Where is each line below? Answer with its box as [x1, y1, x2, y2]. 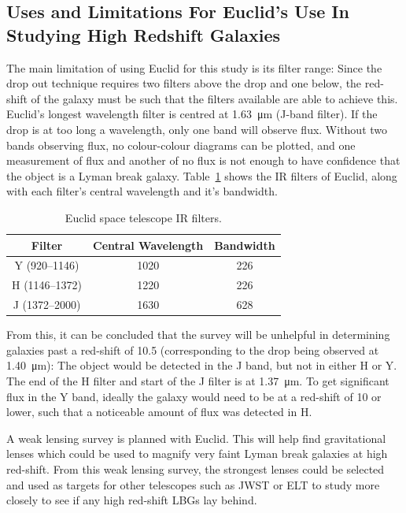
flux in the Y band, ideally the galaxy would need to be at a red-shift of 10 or [6, 388, 382, 404]
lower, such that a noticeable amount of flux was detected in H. [6, 403, 312, 420]
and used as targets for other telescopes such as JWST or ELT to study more [6, 476, 380, 493]
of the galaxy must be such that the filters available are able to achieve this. [31, 90, 398, 106]
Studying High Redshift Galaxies [6, 22, 281, 46]
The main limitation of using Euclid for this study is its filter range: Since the [6, 59, 382, 76]
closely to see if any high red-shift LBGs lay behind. [6, 492, 257, 508]
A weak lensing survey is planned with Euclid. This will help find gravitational [6, 429, 386, 446]
